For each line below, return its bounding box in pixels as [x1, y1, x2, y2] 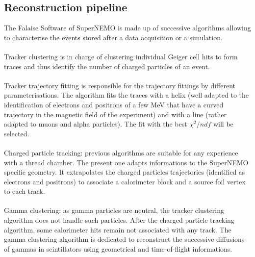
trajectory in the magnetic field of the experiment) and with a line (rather [4, 109, 227, 119]
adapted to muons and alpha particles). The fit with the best [4, 119, 187, 129]
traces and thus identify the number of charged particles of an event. [4, 61, 210, 71]
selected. [4, 128, 29, 138]
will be [213, 119, 233, 129]
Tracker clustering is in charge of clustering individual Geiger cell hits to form [4, 51, 238, 61]
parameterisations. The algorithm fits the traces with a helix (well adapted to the [4, 90, 249, 100]
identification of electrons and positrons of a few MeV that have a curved [4, 99, 224, 109]
